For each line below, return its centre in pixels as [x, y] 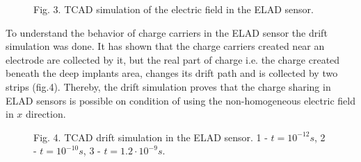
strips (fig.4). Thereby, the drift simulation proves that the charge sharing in [168, 86]
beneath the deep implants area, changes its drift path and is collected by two [172, 73]
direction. [46, 114]
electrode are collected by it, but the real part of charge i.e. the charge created [173, 59]
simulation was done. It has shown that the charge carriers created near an [165, 46]
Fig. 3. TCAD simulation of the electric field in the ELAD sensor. [174, 9]
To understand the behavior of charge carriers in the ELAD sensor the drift [167, 32]
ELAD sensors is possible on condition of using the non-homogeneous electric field [180, 100]
